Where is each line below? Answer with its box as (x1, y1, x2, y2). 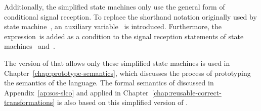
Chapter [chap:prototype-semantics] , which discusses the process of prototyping (4, 67, 251, 78)
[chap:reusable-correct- (152, 87, 222, 97)
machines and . (4, 41, 55, 51)
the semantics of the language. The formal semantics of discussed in (4, 77, 214, 88)
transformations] (4, 97, 55, 107)
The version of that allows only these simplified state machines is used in (4, 57, 230, 68)
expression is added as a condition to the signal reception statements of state (4, 31, 244, 41)
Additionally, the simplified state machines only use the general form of (4, 2, 225, 12)
